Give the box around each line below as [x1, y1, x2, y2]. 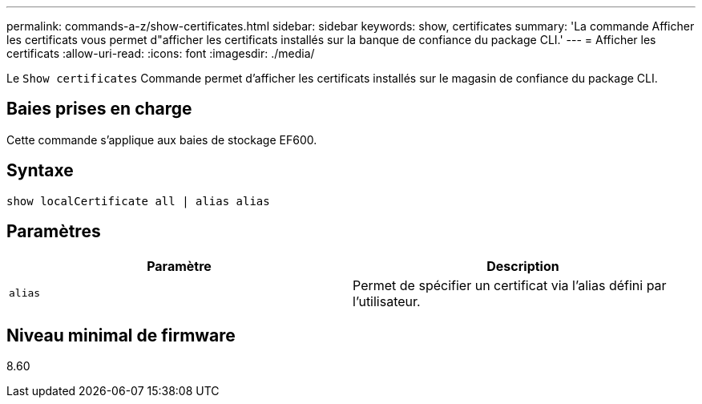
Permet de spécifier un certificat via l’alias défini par [353, 277, 667, 293]
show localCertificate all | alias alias [6, 194, 270, 208]
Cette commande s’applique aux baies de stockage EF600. [6, 132, 317, 147]
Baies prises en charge [6, 99, 192, 119]
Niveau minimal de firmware [6, 325, 236, 345]
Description [486, 257, 559, 274]
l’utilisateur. [353, 293, 421, 309]
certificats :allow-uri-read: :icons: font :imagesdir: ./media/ [6, 46, 315, 60]
